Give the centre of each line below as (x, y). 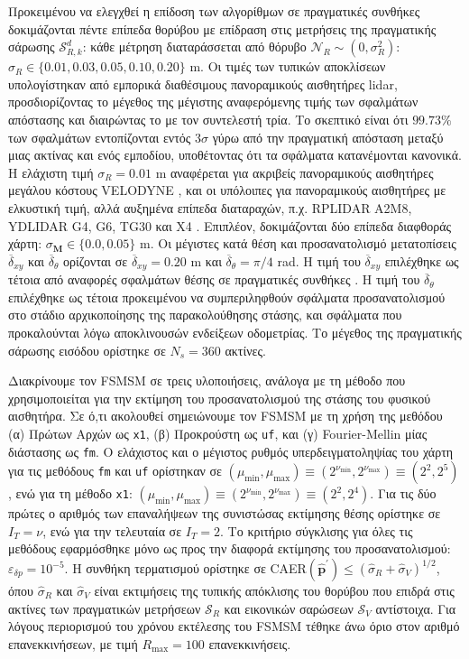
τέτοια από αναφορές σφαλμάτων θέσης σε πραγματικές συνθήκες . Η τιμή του (214, 279)
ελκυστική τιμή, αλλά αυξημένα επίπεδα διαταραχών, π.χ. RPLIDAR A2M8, (210, 207)
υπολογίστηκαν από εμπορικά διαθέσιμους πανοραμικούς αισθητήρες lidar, (203, 84)
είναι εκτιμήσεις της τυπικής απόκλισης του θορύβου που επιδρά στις (274, 591)
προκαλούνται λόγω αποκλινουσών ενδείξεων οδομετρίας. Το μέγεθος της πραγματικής (235, 332)
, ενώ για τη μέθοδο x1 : (70, 493)
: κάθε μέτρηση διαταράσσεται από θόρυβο (194, 46)
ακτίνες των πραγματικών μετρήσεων (105, 608)
